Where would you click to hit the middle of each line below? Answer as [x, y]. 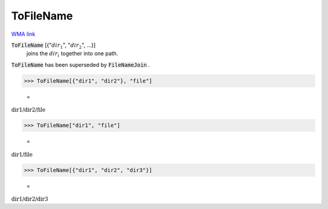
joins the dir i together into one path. [72, 54]
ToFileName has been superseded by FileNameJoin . [80, 64]
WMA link [23, 34]
